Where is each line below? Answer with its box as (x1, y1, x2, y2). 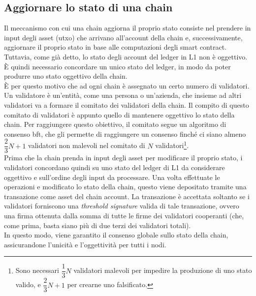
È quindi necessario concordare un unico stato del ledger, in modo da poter (4, 61, 231, 71)
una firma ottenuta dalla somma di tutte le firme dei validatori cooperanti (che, (4, 210, 244, 220)
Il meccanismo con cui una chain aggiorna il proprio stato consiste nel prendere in (4, 23, 251, 33)
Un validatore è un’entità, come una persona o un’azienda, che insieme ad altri (4, 90, 242, 100)
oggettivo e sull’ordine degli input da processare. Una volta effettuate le (4, 172, 220, 182)
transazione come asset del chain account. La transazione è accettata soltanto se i (4, 191, 250, 201)
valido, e (15, 279, 41, 290)
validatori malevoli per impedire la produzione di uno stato (73, 265, 252, 275)
